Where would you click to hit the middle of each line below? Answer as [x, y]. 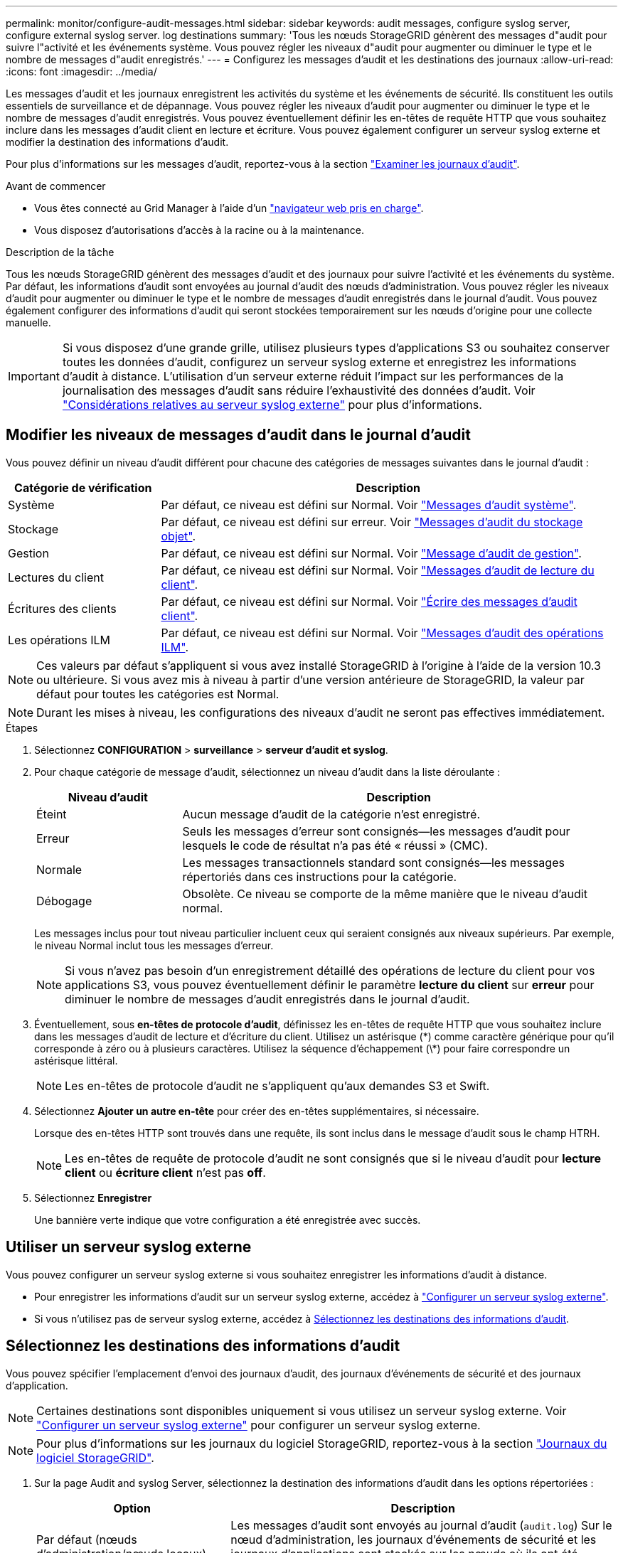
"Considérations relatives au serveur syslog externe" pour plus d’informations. [272, 405]
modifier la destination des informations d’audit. [117, 142]
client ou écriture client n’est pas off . [165, 1172]
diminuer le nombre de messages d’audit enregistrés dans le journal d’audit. [267, 999]
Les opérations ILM [59, 640]
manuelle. [28, 322]
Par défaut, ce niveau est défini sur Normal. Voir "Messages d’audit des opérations [382, 633]
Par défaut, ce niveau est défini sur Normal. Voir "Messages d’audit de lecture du [378, 570]
